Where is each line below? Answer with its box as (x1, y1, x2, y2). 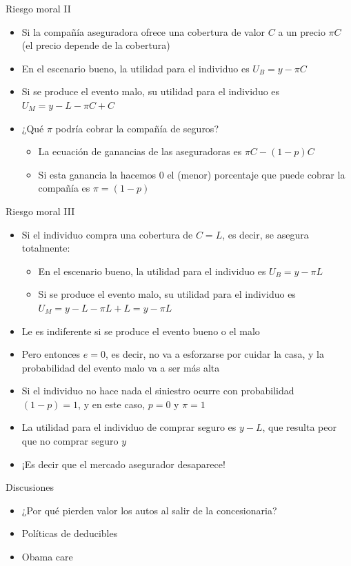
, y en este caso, (78, 396, 146, 411)
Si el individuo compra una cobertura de (21, 227, 193, 241)
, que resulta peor (262, 420, 337, 434)
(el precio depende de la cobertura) (21, 38, 170, 52)
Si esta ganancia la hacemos (38, 167, 157, 181)
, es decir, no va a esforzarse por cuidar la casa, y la (105, 347, 324, 361)
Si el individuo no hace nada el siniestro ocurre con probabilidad (21, 383, 294, 398)
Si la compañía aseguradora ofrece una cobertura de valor (21, 24, 265, 39)
